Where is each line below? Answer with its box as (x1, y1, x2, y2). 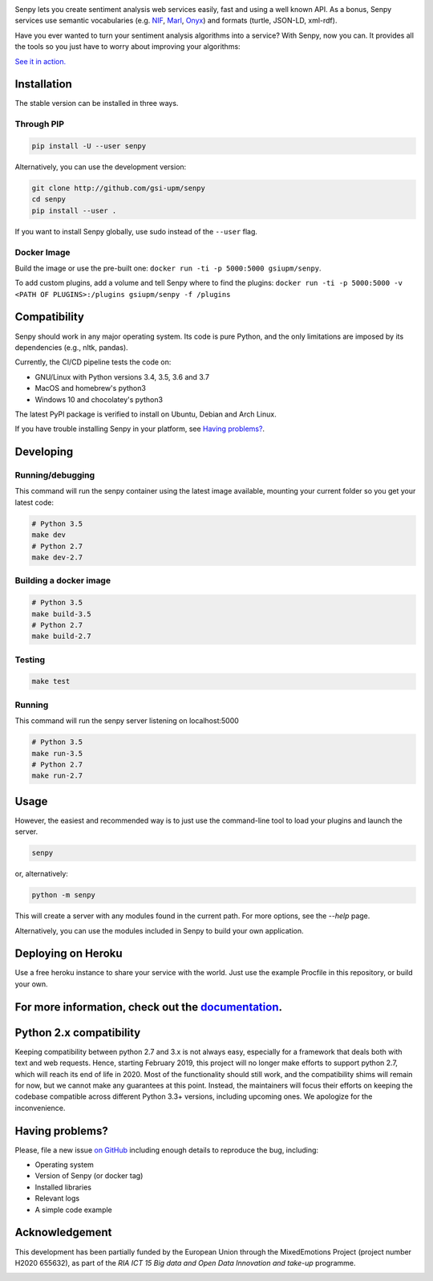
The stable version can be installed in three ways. (14, 99, 179, 108)
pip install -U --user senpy (31, 141, 147, 151)
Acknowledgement (14, 1226, 112, 1239)
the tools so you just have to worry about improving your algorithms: (14, 42, 241, 51)
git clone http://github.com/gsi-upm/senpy (31, 183, 206, 193)
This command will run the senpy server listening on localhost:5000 (14, 716, 240, 726)
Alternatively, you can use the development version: (14, 162, 187, 172)
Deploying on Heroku (14, 947, 123, 961)
